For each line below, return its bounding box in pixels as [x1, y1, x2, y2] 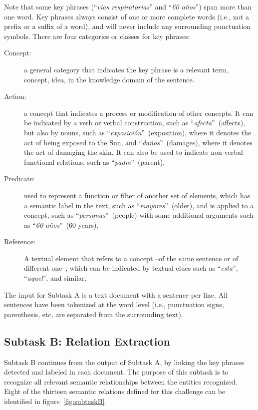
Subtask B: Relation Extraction [4, 333, 170, 349]
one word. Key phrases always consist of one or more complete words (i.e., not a [4, 11, 249, 21]
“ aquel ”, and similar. [24, 273, 87, 283]
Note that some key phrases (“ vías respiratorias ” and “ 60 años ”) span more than [4, 1, 252, 11]
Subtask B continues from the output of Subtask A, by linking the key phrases [4, 357, 245, 367]
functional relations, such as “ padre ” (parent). [24, 156, 165, 167]
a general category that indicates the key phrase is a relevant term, [24, 64, 229, 74]
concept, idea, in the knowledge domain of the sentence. [24, 74, 195, 84]
